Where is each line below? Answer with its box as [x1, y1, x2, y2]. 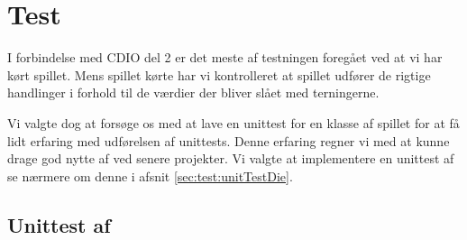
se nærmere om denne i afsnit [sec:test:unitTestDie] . [7, 166, 293, 185]
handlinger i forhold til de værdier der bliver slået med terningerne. [7, 83, 380, 102]
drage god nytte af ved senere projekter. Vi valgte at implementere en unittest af [7, 149, 454, 168]
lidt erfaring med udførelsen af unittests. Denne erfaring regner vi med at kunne [7, 131, 450, 150]
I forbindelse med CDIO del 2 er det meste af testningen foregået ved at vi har [7, 48, 443, 67]
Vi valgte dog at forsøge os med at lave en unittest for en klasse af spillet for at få [7, 113, 460, 132]
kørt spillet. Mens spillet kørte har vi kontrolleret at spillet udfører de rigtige [7, 65, 431, 84]
